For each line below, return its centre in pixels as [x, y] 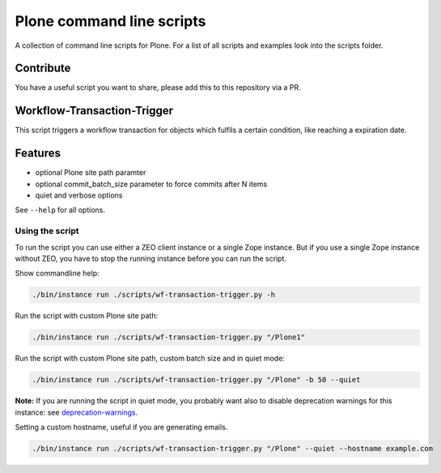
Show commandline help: [57, 273]
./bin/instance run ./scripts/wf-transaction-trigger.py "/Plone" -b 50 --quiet [196, 380]
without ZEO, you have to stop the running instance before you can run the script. [151, 258]
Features [38, 153]
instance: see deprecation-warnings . [76, 412]
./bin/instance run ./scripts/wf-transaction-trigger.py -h [154, 295]
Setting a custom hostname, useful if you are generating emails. [121, 427]
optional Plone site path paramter [91, 173]
